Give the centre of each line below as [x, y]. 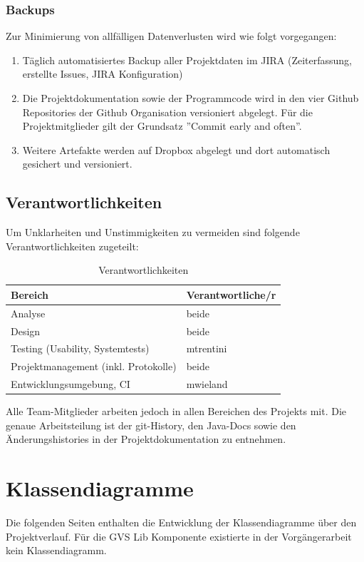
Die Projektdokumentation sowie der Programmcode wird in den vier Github [191, 98]
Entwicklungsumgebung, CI [71, 384]
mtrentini [207, 348]
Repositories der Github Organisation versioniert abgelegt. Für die [167, 112]
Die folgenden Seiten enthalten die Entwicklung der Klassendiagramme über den [181, 522]
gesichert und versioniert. [77, 164]
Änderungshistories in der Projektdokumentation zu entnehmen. [146, 439]
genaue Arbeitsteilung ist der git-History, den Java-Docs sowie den [151, 425]
